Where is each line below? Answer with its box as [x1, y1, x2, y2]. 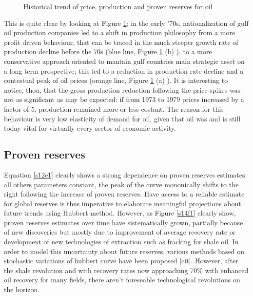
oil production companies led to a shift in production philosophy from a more [4, 27, 235, 38]
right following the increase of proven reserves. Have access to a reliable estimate [4, 189, 245, 199]
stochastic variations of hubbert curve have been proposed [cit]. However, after [4, 256, 238, 266]
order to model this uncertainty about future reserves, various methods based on [4, 246, 245, 256]
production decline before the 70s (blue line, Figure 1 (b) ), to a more [4, 46, 212, 57]
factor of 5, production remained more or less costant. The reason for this [4, 103, 224, 114]
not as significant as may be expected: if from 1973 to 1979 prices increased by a [4, 94, 244, 104]
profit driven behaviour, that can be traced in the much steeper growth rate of [4, 37, 238, 47]
